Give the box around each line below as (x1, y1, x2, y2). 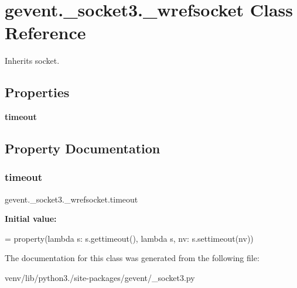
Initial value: (5, 212, 57, 225)
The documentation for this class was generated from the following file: (5, 252, 260, 264)
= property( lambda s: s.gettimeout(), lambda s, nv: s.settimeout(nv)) (5, 232, 254, 244)
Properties (5, 83, 70, 101)
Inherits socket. (5, 54, 60, 67)
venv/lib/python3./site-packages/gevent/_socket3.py (5, 272, 195, 284)
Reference (5, 20, 86, 44)
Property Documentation (5, 139, 161, 157)
